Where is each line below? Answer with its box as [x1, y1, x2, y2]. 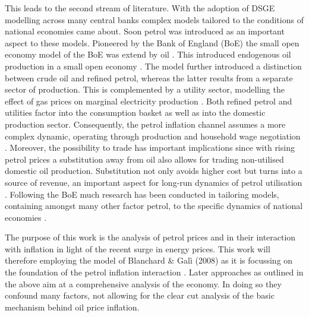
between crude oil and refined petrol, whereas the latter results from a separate [5, 71, 293, 84]
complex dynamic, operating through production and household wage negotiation [5, 129, 301, 142]
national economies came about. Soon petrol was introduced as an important [5, 25, 285, 37]
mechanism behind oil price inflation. [5, 300, 140, 313]
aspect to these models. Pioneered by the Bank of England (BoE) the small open [5, 36, 299, 49]
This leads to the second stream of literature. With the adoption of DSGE [5, 2, 275, 14]
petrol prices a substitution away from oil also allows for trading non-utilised [5, 153, 284, 165]
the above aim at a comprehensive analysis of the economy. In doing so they [5, 277, 282, 290]
